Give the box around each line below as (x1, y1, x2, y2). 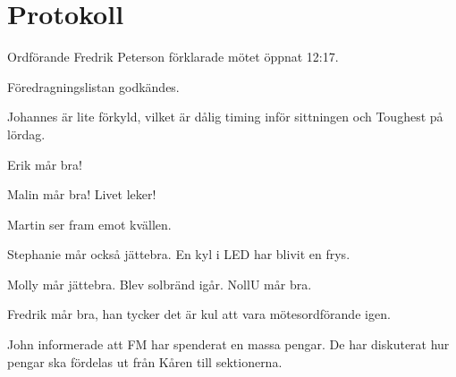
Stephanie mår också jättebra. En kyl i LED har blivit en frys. (7, 245, 350, 264)
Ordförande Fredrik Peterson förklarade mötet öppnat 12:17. (7, 47, 339, 66)
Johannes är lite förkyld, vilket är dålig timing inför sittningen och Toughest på (7, 107, 443, 126)
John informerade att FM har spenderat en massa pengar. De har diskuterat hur (7, 335, 450, 354)
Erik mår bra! (7, 155, 82, 173)
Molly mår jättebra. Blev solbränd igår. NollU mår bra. (7, 274, 312, 293)
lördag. (7, 124, 46, 143)
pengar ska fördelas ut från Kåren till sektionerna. (7, 352, 283, 371)
